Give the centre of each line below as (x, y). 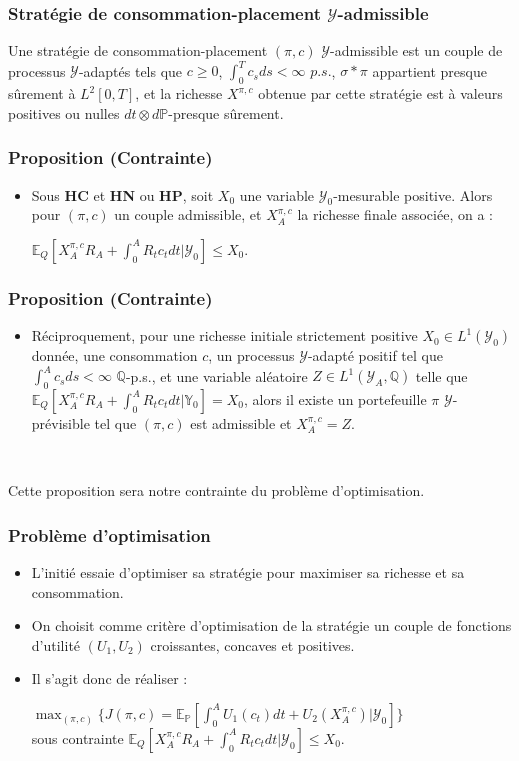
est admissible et (241, 423)
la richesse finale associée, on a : (395, 214)
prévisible (60, 423)
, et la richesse (179, 93)
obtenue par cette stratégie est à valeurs (380, 93)
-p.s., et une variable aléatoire (216, 375)
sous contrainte (77, 737)
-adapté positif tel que (375, 355)
